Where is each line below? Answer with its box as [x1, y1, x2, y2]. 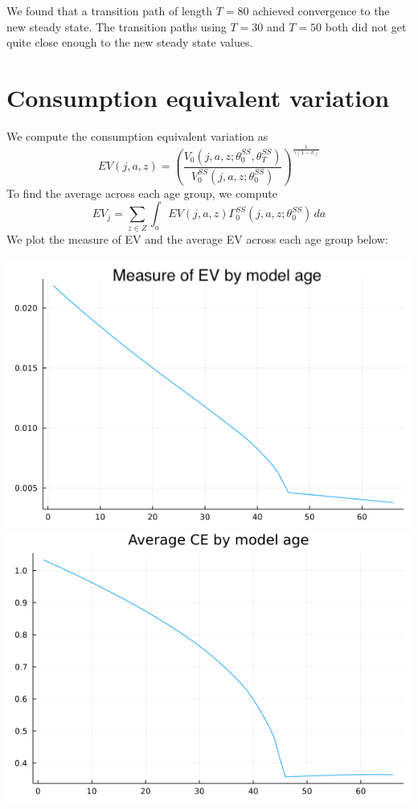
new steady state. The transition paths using [6, 18, 227, 35]
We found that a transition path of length [6, 2, 213, 18]
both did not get [325, 18, 407, 35]
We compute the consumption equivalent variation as [6, 127, 268, 144]
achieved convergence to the [252, 2, 390, 18]
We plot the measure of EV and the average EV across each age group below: [6, 230, 388, 247]
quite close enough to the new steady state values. [6, 34, 253, 51]
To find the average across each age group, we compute [6, 184, 277, 201]
